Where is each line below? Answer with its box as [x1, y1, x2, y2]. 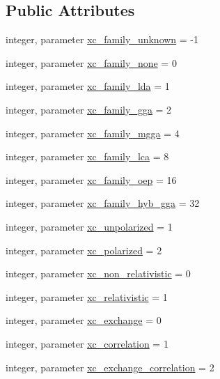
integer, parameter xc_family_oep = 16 [6, 172, 177, 187]
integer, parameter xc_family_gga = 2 [6, 102, 172, 116]
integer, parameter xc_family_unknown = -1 [6, 32, 199, 47]
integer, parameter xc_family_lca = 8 [6, 149, 169, 164]
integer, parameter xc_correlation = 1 [6, 336, 168, 350]
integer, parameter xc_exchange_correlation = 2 [6, 359, 214, 374]
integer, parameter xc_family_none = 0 [6, 55, 177, 70]
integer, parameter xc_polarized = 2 [6, 242, 162, 257]
